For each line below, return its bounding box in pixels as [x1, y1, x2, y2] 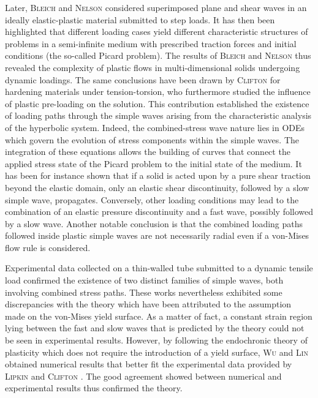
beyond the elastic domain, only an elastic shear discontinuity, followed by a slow [5, 181, 309, 193]
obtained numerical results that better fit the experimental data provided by [5, 358, 292, 370]
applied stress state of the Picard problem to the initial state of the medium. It [5, 157, 302, 170]
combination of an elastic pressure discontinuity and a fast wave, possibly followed [5, 205, 314, 218]
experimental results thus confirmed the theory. [5, 381, 183, 394]
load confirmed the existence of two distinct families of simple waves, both [5, 274, 284, 287]
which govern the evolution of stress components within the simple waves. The [5, 133, 299, 146]
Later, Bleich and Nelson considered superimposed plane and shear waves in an [5, 1, 307, 13]
